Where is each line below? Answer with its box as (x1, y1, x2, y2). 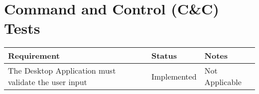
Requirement (8, 50, 60, 62)
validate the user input (8, 76, 87, 88)
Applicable (204, 76, 242, 88)
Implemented (151, 70, 197, 82)
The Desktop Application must (8, 65, 116, 77)
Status (151, 50, 177, 62)
